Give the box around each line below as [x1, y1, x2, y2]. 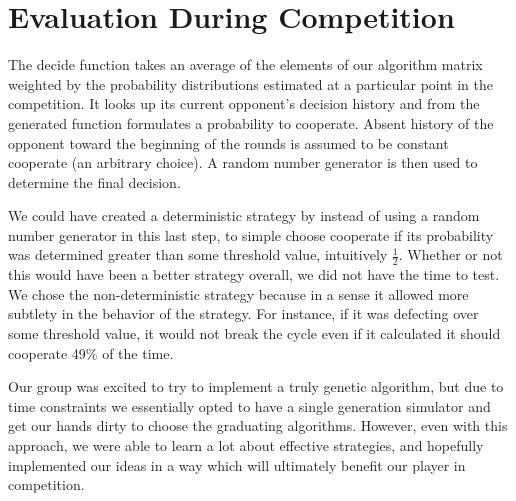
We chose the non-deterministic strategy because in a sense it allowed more [8, 283, 469, 304]
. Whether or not [398, 244, 503, 265]
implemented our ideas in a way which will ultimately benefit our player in [8, 454, 466, 475]
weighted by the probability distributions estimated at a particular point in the [8, 73, 494, 94]
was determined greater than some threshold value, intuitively [8, 244, 388, 265]
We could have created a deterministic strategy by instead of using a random [8, 205, 480, 226]
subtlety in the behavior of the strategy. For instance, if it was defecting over [8, 303, 479, 324]
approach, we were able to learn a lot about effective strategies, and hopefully [8, 435, 484, 456]
